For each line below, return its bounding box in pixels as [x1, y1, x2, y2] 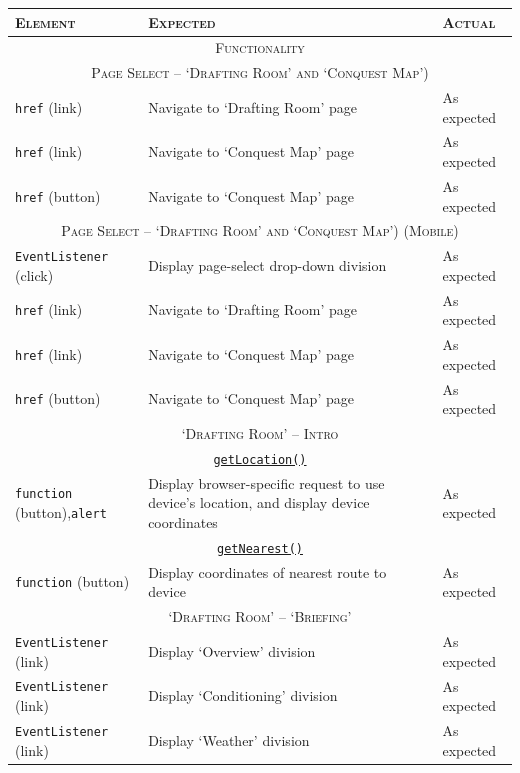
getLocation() [213, 452, 307, 467]
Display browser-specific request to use [148, 472, 385, 493]
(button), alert [15, 502, 107, 523]
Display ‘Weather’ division [148, 729, 310, 750]
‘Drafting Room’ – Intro [181, 423, 339, 443]
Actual [442, 11, 496, 32]
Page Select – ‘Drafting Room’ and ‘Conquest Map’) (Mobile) [61, 220, 459, 241]
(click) [15, 264, 54, 285]
